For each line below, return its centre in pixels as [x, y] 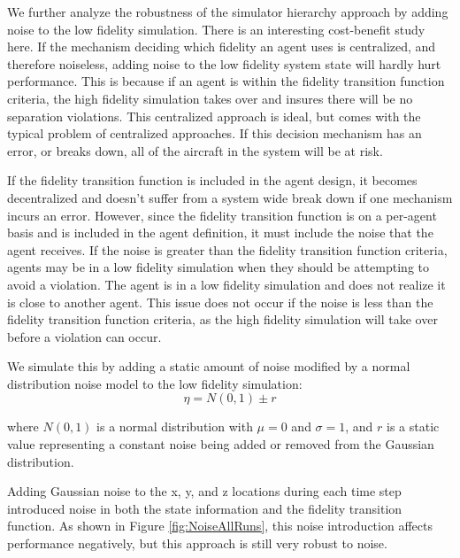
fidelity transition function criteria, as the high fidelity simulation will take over [222, 319]
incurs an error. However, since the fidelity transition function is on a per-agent [222, 215]
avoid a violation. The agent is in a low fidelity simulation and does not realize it [226, 284]
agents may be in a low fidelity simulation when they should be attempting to [218, 267]
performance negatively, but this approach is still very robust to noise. [197, 543]
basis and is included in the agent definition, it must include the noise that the [220, 232]
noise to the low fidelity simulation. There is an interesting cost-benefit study [216, 29]
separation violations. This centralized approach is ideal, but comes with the [214, 116]
